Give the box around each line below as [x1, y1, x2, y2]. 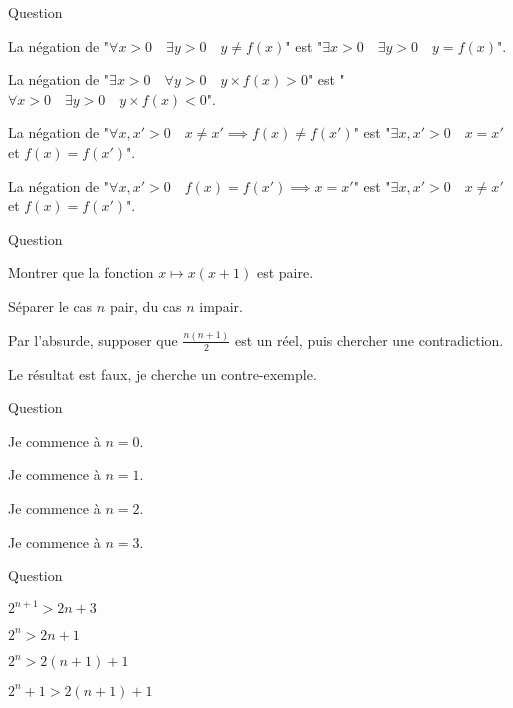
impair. [199, 295, 243, 316]
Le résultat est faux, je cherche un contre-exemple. [8, 363, 317, 384]
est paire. [256, 262, 314, 283]
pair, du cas [109, 295, 182, 316]
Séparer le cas [8, 295, 93, 316]
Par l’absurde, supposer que [8, 329, 178, 350]
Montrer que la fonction [8, 262, 154, 283]
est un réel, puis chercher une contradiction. [234, 329, 504, 350]
